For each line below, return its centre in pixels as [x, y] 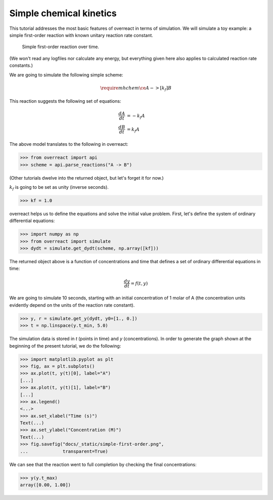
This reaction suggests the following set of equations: [65, 101]
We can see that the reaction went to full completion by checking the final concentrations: [103, 464]
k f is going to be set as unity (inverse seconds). [59, 187]
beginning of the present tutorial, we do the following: [65, 346]
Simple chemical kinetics [63, 13]
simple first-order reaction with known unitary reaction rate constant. [81, 35]
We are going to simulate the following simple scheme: [66, 75]
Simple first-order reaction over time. [61, 47]
